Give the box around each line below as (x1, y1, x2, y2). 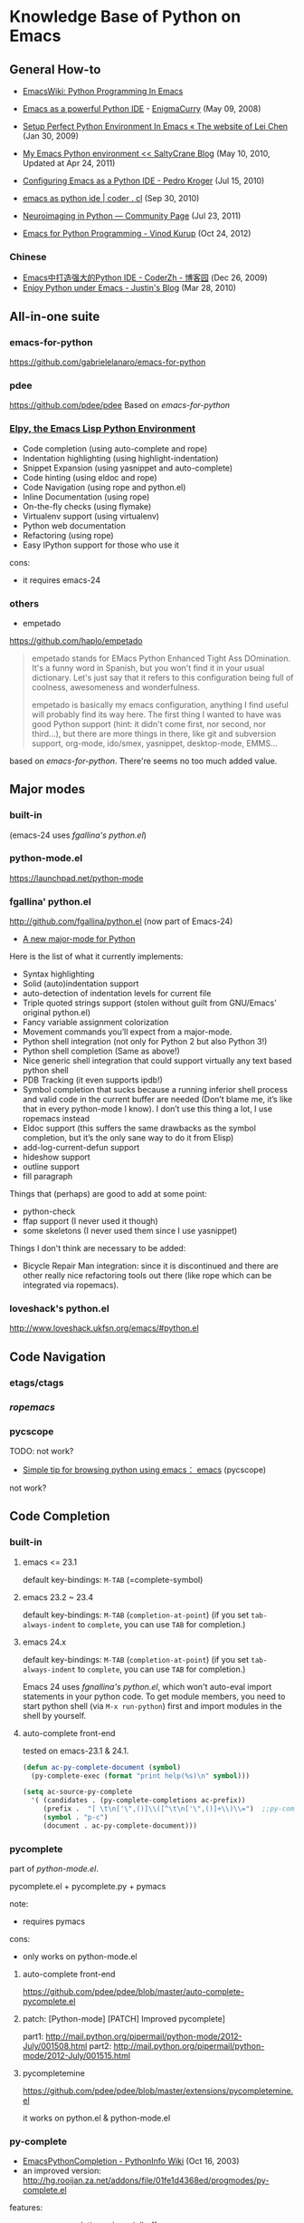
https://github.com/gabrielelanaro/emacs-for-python (9, 356, 206, 367)
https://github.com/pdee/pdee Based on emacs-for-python (9, 400, 231, 411)
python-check (22, 1206, 76, 1217)
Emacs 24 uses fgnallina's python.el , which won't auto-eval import (22, 1681, 272, 1692)
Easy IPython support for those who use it (22, 539, 179, 550)
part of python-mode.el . (9, 1863, 100, 1874)
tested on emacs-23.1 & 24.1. (22, 1745, 129, 1756)
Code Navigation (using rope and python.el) (22, 481, 186, 492)
